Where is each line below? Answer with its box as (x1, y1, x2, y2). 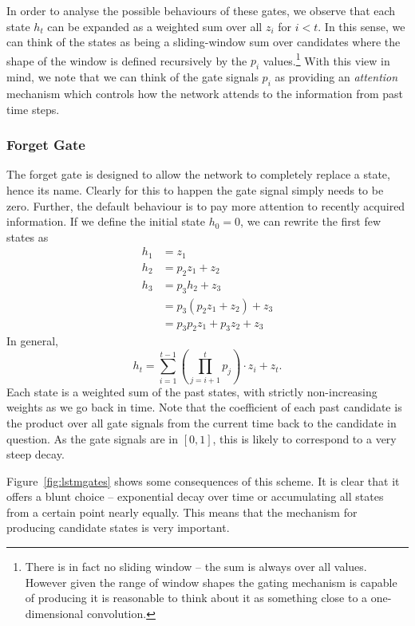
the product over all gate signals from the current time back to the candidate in (6, 414, 397, 431)
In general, (6, 333, 58, 349)
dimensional (25, 604, 84, 621)
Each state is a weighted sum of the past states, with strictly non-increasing (6, 383, 377, 400)
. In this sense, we (318, 18, 405, 34)
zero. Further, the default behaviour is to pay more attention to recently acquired (6, 197, 405, 214)
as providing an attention (275, 69, 398, 85)
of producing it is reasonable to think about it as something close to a (25, 589, 368, 606)
